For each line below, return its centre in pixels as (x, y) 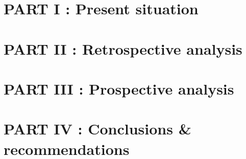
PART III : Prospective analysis (119, 88)
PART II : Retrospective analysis (123, 48)
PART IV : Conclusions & (97, 129)
